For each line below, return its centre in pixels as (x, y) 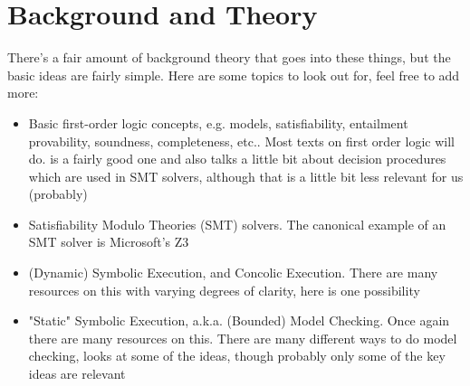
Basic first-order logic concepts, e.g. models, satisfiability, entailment (218, 122)
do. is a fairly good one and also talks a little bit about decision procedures (237, 159)
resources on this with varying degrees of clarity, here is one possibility (224, 290)
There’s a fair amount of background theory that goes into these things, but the (229, 57)
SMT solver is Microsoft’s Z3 (109, 242)
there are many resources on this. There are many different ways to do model (243, 338)
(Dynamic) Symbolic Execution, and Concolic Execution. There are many (233, 273)
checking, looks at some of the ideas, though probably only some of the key (237, 356)
